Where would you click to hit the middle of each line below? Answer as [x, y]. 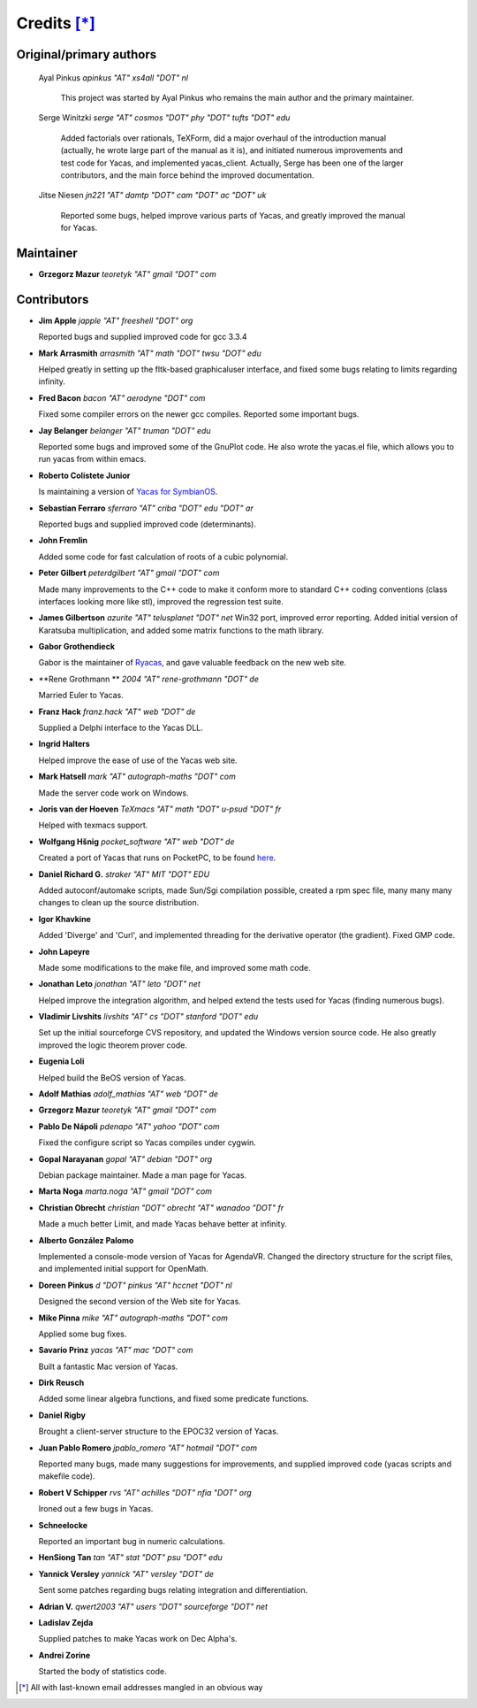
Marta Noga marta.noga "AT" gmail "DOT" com [125, 1191]
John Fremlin [63, 541]
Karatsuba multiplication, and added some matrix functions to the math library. [181, 630]
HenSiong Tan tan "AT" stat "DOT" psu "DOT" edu [130, 1558]
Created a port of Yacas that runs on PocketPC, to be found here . [157, 858]
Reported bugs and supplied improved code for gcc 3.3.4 [143, 337]
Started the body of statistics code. [102, 1672]
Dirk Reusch [61, 1383]
